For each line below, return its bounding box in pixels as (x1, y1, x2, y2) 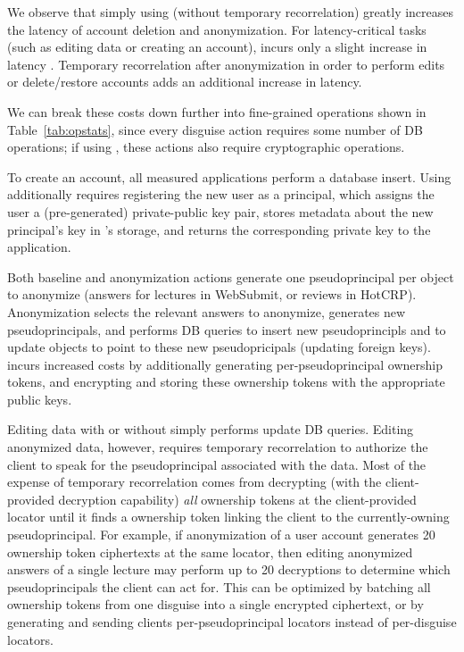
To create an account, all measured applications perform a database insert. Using (7, 167, 452, 186)
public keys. (7, 389, 72, 408)
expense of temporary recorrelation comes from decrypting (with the (7, 472, 382, 491)
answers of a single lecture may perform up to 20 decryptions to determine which (7, 560, 451, 579)
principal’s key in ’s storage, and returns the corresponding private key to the (7, 220, 431, 238)
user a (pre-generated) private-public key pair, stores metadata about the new (7, 202, 434, 221)
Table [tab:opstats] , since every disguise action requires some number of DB (7, 120, 423, 138)
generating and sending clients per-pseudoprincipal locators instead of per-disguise (7, 613, 457, 631)
